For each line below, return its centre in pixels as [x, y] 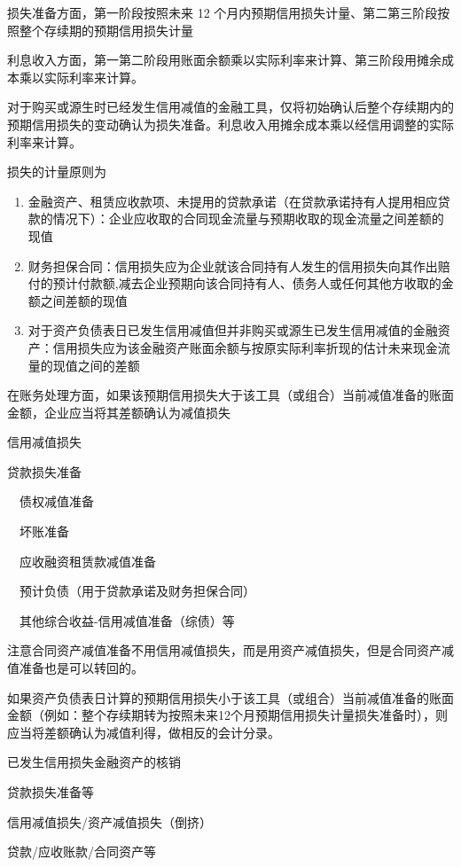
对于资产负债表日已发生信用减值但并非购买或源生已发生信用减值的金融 [233, 330]
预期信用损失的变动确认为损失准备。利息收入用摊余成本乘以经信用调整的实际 [230, 124]
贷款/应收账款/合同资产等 [82, 851]
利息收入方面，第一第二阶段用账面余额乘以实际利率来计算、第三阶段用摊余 [224, 60]
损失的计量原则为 [57, 172]
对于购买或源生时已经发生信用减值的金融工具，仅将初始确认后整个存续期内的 [230, 107]
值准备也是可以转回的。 [75, 668]
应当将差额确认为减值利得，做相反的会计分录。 [144, 732]
